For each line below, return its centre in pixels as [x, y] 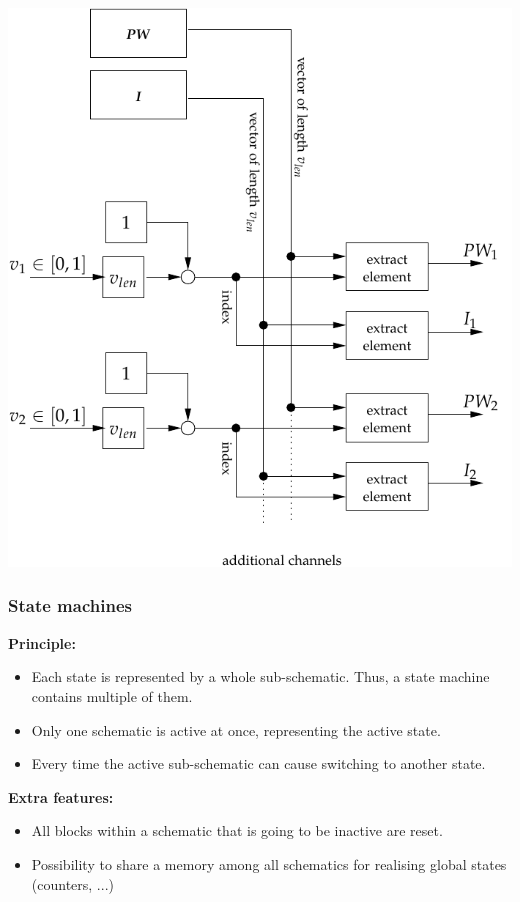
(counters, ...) [72, 883]
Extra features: [61, 796]
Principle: [42, 642]
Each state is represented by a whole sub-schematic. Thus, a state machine [260, 676]
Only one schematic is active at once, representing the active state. [236, 729]
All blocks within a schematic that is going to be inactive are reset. [237, 830]
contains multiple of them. [112, 695]
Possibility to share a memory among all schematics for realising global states [269, 863]
